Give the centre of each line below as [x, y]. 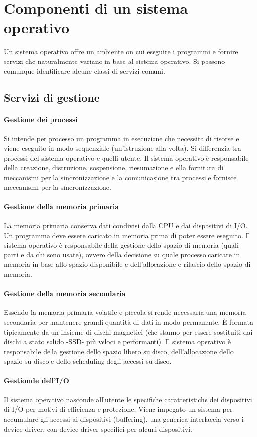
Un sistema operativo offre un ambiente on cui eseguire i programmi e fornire [121, 51]
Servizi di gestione [52, 97]
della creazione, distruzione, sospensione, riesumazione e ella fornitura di [114, 167]
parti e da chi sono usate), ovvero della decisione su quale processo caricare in [122, 254]
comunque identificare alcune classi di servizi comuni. [85, 71]
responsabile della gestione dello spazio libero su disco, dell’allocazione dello [119, 351]
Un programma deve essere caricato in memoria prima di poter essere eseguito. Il [127, 235]
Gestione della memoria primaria [62, 206]
